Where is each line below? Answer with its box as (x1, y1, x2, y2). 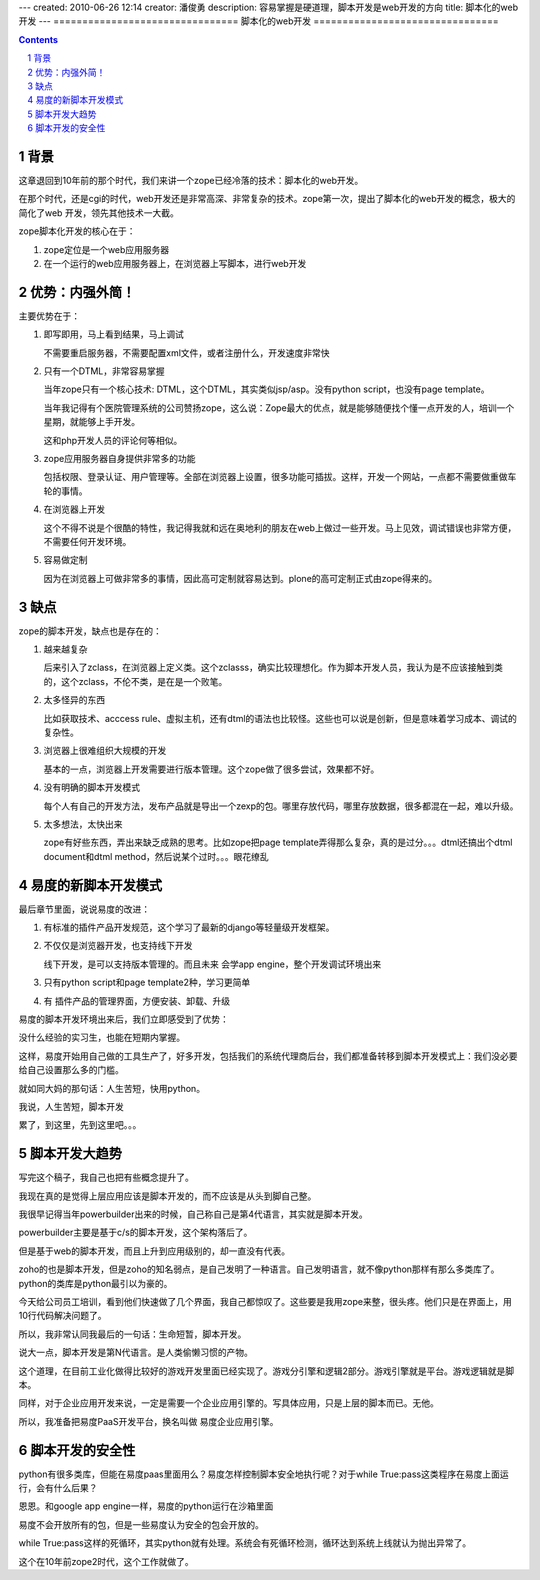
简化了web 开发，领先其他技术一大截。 (18, 206, 179, 219)
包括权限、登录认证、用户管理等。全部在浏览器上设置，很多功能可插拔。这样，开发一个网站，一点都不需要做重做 (43, 471, 508, 483)
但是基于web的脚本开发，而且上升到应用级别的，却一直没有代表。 (18, 1245, 290, 1257)
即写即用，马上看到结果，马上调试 (43, 328, 184, 340)
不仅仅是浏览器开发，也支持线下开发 (43, 940, 193, 952)
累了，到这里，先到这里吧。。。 (18, 1119, 142, 1131)
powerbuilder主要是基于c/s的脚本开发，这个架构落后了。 (18, 1226, 253, 1239)
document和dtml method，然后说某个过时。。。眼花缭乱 (43, 850, 269, 862)
